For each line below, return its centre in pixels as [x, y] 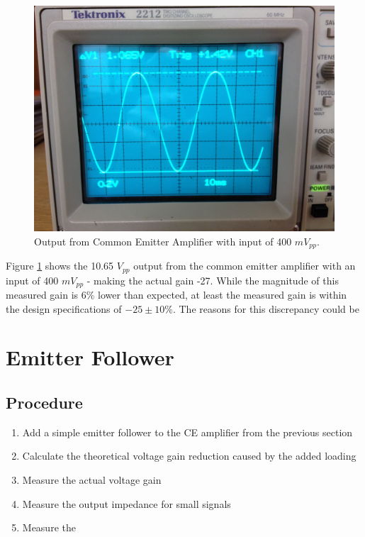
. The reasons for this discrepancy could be [266, 308]
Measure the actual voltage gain [92, 479]
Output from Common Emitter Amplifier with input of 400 [163, 241]
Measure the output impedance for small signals [127, 503]
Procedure [44, 402]
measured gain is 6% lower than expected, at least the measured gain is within [176, 294]
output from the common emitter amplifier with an [245, 266]
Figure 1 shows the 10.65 [60, 266]
